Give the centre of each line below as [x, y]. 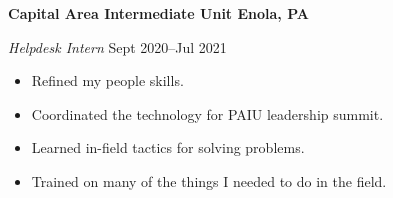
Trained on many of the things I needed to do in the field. [209, 180]
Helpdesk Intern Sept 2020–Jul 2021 [117, 46]
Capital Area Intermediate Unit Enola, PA [158, 13]
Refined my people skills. [107, 80]
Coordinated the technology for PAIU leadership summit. [207, 113]
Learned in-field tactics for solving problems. [168, 147]
